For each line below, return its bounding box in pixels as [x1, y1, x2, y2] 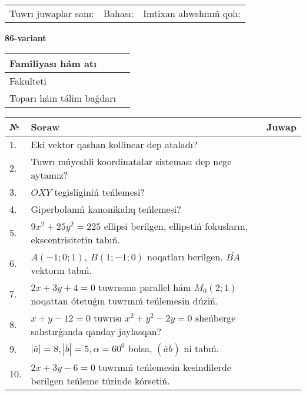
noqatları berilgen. [147, 249, 223, 263]
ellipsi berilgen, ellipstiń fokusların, [104, 219, 248, 233]
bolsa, [128, 341, 152, 355]
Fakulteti [9, 73, 46, 88]
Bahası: [103, 6, 134, 20]
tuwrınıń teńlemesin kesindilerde [98, 360, 231, 374]
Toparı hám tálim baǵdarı [9, 91, 117, 105]
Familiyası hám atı [9, 56, 97, 70]
